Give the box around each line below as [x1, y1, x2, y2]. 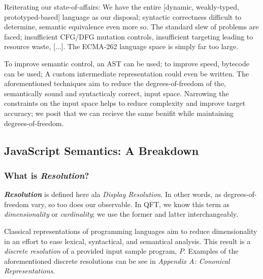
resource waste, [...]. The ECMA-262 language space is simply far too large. [4, 41, 239, 52]
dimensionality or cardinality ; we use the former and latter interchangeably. [4, 209, 238, 219]
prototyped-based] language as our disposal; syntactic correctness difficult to [4, 11, 242, 22]
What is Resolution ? [4, 169, 89, 181]
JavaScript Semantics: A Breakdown [4, 142, 199, 158]
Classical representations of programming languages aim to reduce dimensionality [4, 225, 257, 236]
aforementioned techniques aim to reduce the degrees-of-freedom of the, [4, 78, 226, 89]
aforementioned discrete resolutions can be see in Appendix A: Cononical [4, 255, 230, 266]
